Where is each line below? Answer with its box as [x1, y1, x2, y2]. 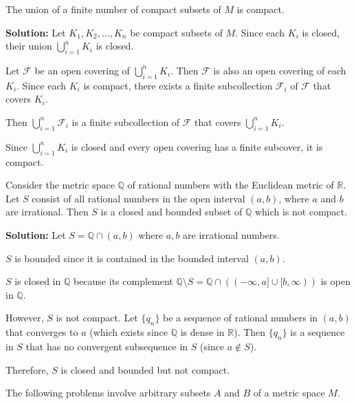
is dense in [180, 325, 225, 339]
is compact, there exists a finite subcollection [83, 78, 273, 92]
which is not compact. [254, 204, 348, 219]
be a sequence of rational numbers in [163, 310, 318, 325]
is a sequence [290, 325, 345, 339]
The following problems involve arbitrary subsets [5, 385, 211, 400]
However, [5, 310, 44, 325]
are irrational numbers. [183, 227, 280, 242]
